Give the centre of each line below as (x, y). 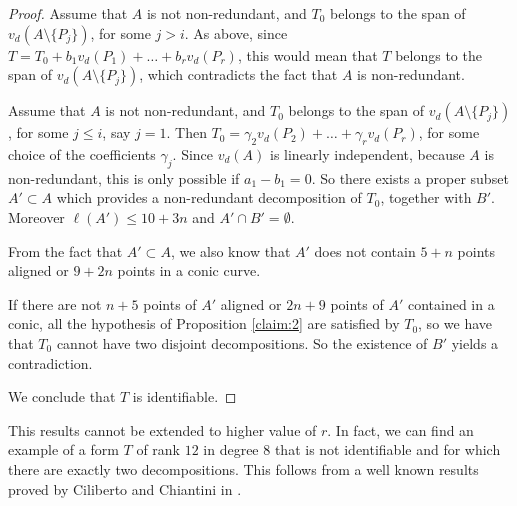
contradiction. (50, 362)
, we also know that (230, 250)
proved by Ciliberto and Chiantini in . (125, 488)
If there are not (55, 303)
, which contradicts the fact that (238, 74)
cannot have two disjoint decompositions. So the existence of (242, 342)
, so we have (455, 323)
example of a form (63, 449)
